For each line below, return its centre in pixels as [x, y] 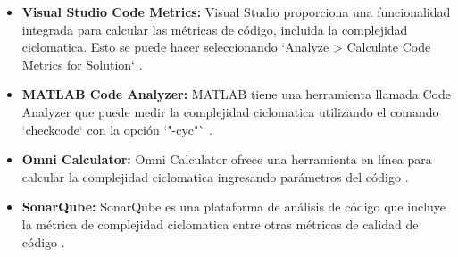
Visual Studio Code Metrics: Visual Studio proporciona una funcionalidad [236, 12]
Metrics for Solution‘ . [82, 64]
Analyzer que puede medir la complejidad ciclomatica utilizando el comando [230, 111]
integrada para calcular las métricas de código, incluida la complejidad [215, 29]
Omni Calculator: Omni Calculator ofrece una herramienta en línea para [227, 159]
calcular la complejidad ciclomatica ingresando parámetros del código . [215, 176]
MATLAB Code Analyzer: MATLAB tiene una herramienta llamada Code [236, 94]
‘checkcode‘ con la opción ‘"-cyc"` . [117, 129]
